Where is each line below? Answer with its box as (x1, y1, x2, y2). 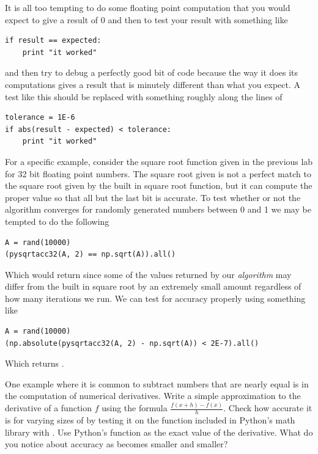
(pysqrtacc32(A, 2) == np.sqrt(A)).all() (5, 250, 176, 259)
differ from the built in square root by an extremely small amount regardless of (5, 280, 301, 293)
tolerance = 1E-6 (5, 113, 75, 122)
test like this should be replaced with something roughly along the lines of (5, 90, 283, 103)
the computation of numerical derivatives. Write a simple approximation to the (5, 389, 301, 402)
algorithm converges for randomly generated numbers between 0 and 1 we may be (5, 203, 311, 216)
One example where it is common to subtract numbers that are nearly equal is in (5, 377, 309, 390)
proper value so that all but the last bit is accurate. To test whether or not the (5, 191, 301, 203)
